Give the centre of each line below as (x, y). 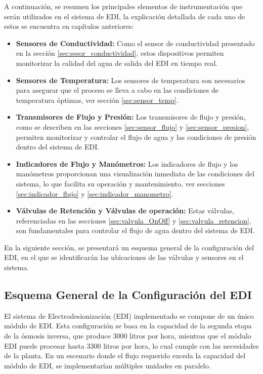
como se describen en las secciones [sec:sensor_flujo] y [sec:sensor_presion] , (133, 126)
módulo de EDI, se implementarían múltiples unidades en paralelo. (107, 365)
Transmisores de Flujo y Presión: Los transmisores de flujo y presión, (131, 117)
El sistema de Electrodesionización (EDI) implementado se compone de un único (129, 315)
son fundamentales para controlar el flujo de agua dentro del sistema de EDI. (135, 230)
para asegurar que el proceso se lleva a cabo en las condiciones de (117, 90)
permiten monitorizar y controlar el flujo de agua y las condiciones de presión (136, 137)
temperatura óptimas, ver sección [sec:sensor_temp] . (97, 100)
